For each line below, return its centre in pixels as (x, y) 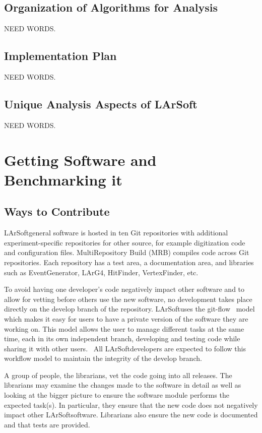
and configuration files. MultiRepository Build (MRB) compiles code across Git (127, 252)
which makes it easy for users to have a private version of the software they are (126, 318)
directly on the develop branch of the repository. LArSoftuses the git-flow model (129, 309)
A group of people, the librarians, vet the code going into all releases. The (118, 375)
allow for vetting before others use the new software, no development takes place (128, 299)
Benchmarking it (63, 179)
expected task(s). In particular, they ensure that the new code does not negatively (131, 405)
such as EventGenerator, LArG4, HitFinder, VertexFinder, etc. (101, 272)
